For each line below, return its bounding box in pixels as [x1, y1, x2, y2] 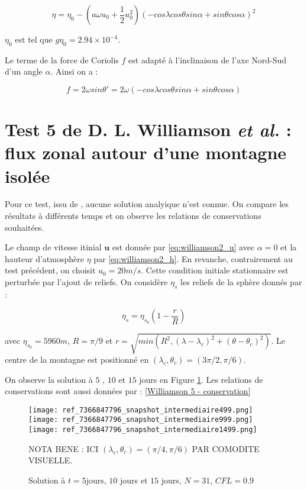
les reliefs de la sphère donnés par [180, 276, 302, 288]
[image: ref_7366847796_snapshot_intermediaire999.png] [28, 415, 253, 424]
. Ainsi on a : [50, 65, 98, 78]
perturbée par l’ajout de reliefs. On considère [5, 276, 168, 288]
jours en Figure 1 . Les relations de [139, 373, 263, 385]
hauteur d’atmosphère [5, 252, 84, 265]
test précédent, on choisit [5, 264, 96, 276]
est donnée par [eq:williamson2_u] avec [112, 241, 255, 253]
